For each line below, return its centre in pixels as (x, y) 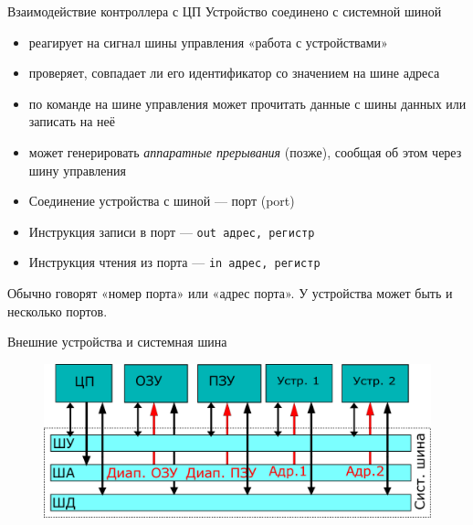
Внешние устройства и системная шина (117, 342)
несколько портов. (58, 311)
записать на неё (72, 121)
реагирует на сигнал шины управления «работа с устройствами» (208, 42)
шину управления (77, 170)
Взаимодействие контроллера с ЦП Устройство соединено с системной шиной (225, 11)
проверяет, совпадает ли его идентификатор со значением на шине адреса (234, 73)
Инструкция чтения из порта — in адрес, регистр (174, 262)
